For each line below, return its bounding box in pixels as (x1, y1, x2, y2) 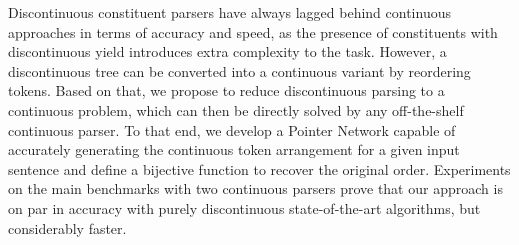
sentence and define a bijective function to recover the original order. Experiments (8, 158, 511, 179)
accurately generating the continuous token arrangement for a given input (8, 139, 460, 160)
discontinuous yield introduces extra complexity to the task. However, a (8, 41, 447, 62)
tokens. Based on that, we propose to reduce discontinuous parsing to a (8, 80, 445, 101)
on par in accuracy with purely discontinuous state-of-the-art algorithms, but (8, 197, 481, 218)
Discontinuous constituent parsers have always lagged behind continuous (8, 2, 451, 22)
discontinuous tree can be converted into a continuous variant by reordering (8, 60, 471, 81)
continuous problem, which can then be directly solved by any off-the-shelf (8, 99, 464, 120)
